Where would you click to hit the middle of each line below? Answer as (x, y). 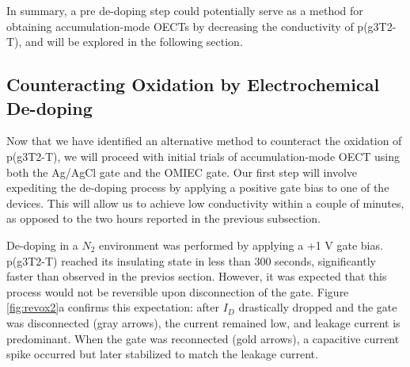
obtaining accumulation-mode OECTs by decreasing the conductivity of (180, 26)
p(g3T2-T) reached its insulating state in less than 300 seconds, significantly (191, 260)
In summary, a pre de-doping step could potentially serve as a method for (185, 10)
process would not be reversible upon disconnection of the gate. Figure (178, 291)
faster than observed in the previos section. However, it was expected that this (197, 276)
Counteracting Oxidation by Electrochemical (193, 84)
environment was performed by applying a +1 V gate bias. (241, 245)
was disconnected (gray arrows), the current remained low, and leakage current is (203, 322)
